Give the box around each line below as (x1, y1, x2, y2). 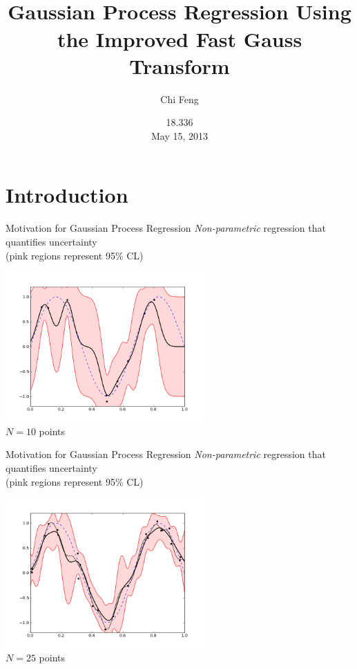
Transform (129, 51, 230, 80)
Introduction (6, 181, 128, 209)
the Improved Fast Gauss (57, 24, 302, 53)
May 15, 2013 (151, 128, 209, 143)
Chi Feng (160, 91, 199, 106)
